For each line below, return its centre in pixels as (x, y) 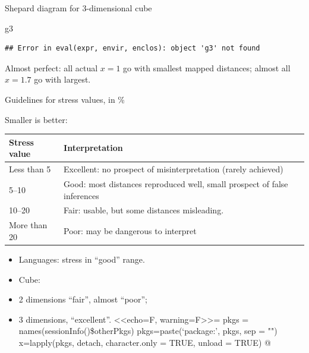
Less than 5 (30, 169)
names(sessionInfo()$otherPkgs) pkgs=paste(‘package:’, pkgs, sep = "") (148, 331)
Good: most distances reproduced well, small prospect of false (176, 183)
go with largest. (62, 79)
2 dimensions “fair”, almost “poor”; (83, 299)
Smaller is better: (36, 119)
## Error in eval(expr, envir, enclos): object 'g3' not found (133, 48)
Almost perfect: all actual (51, 67)
